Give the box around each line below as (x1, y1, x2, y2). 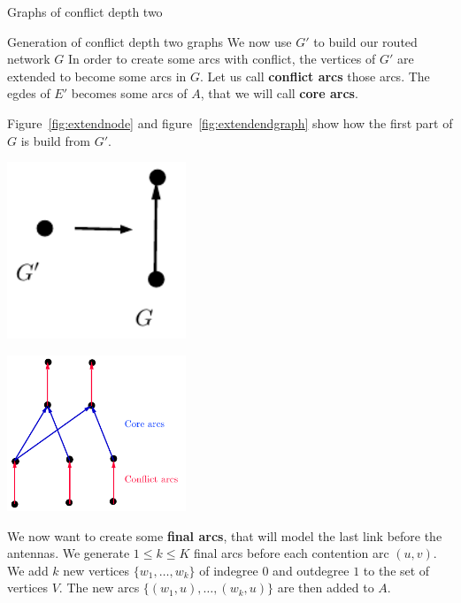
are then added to (277, 578, 374, 597)
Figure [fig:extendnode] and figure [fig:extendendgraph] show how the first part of (7, 113, 453, 132)
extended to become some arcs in (7, 66, 187, 85)
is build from (20, 131, 90, 149)
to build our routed (313, 32, 418, 50)
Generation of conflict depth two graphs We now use (7, 32, 292, 50)
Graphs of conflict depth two (7, 3, 163, 20)
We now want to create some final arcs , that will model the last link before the (7, 526, 442, 545)
